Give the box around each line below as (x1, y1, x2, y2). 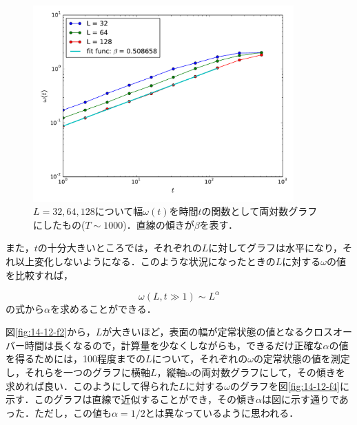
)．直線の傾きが (123, 217, 194, 231)
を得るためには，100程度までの (6, 351, 145, 366)
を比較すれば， (6, 267, 73, 282)
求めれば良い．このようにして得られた (6, 378, 179, 393)
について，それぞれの (152, 351, 248, 366)
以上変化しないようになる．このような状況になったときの (14, 253, 276, 268)
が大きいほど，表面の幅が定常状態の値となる (102, 324, 305, 339)
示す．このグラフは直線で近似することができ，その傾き (6, 392, 256, 406)
